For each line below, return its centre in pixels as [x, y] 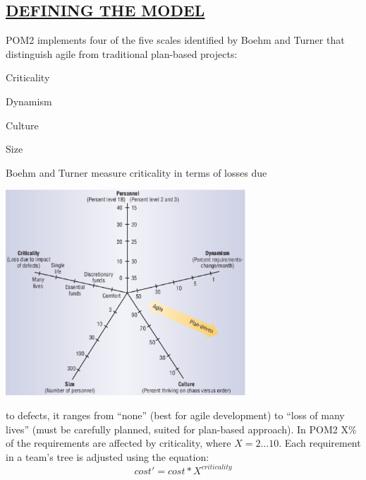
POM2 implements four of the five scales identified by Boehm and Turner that [175, 40]
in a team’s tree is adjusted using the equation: [108, 456]
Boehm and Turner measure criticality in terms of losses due [136, 172]
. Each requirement [320, 443]
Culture [22, 125]
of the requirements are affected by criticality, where [118, 443]
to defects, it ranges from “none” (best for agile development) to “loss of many [175, 415]
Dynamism [29, 101]
